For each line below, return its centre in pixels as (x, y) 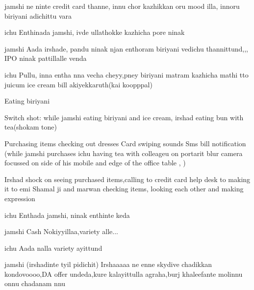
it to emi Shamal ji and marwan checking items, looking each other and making (124, 189)
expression (20, 198)
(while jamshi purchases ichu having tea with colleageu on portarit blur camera (124, 153)
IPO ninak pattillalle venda (46, 58)
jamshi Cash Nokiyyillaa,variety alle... (61, 231)
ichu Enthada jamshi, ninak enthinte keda (67, 215)
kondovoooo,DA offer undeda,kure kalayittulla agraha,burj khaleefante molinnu (124, 274)
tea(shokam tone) (31, 127)
